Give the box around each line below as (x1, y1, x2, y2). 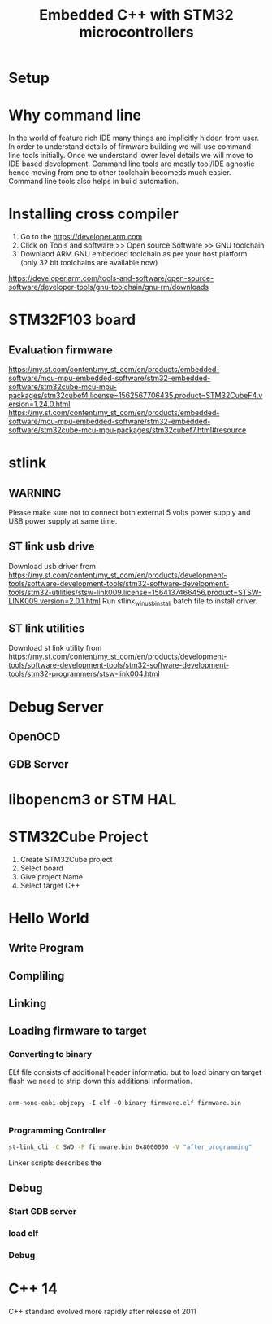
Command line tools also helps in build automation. (8, 177, 179, 186)
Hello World (8, 909, 89, 927)
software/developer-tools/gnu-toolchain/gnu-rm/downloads (8, 283, 209, 292)
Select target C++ (19, 880, 80, 890)
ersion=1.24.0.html (8, 399, 71, 409)
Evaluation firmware (8, 343, 114, 357)
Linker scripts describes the (8, 1158, 101, 1168)
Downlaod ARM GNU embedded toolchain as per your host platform (19, 249, 248, 259)
